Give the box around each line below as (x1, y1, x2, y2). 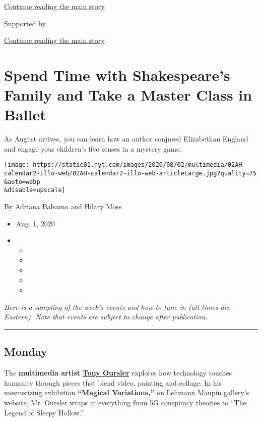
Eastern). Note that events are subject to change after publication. (4, 311, 208, 322)
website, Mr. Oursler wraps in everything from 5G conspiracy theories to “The (4, 397, 246, 408)
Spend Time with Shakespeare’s (4, 64, 230, 85)
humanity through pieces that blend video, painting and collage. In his (4, 377, 222, 388)
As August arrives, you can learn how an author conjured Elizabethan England (4, 133, 248, 144)
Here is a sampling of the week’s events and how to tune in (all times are (4, 301, 230, 312)
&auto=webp (4, 178, 40, 185)
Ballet (4, 104, 46, 125)
